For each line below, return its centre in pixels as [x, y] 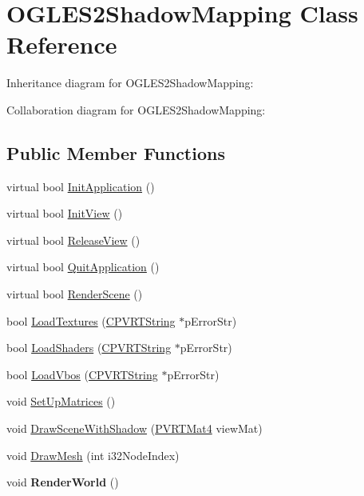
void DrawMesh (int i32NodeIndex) [93, 455]
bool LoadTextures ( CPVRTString [91, 320]
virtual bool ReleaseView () [73, 240]
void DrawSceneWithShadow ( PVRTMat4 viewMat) [135, 428]
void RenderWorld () [63, 482]
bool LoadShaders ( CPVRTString [89, 348]
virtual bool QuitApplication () [83, 267]
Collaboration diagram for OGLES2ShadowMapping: [136, 109]
